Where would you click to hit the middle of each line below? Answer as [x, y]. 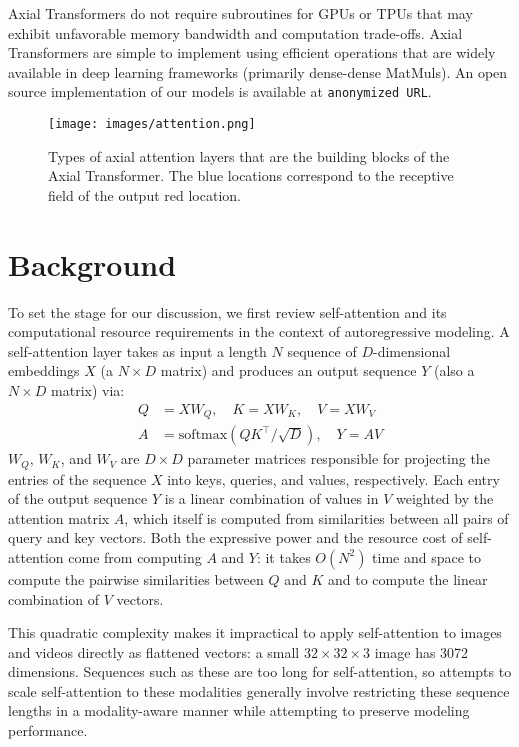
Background [92, 263]
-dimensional [412, 350]
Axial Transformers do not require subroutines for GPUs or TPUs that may [240, 13]
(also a [454, 370]
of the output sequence [78, 498]
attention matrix [59, 517]
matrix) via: [88, 389]
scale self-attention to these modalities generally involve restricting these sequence [259, 690]
